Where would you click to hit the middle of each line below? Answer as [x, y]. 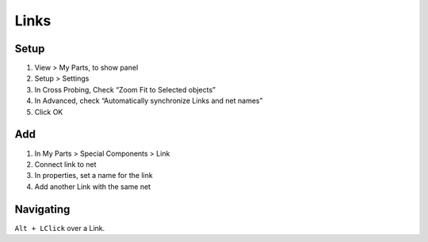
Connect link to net [65, 164]
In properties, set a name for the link [94, 176]
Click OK [49, 112]
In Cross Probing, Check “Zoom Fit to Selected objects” [125, 89]
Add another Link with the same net [92, 187]
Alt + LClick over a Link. [60, 228]
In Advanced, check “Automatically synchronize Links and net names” [149, 101]
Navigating [42, 209]
